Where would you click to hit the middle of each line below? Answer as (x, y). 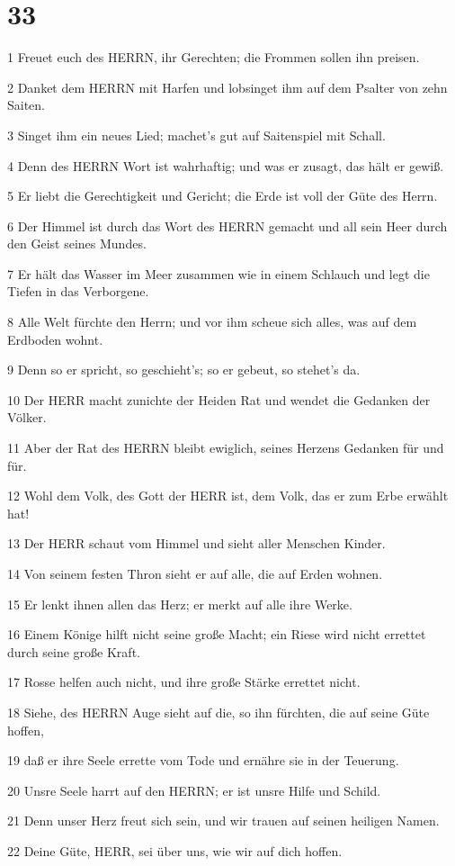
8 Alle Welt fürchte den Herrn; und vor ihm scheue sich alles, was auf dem (212, 322)
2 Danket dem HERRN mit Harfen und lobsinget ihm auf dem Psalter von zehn (227, 87)
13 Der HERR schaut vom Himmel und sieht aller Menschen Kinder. (196, 543)
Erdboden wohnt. (55, 339)
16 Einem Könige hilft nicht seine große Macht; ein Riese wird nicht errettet (217, 634)
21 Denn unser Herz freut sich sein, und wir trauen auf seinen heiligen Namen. (223, 821)
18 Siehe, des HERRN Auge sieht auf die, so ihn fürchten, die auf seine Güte (219, 712)
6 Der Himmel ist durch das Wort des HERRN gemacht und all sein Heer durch (227, 226)
